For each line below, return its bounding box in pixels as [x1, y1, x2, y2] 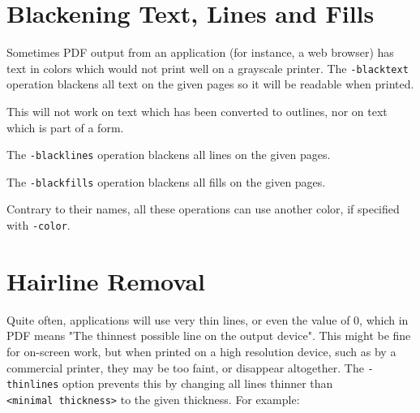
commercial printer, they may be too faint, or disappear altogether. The [6, 359, 364, 376]
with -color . [6, 217, 71, 234]
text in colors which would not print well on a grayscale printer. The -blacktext [6, 59, 409, 76]
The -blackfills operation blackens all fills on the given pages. [6, 173, 326, 190]
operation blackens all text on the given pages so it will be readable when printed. [6, 75, 414, 92]
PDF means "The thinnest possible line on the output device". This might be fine [6, 327, 411, 344]
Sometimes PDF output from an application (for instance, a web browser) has [6, 44, 394, 61]
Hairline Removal [6, 264, 206, 297]
